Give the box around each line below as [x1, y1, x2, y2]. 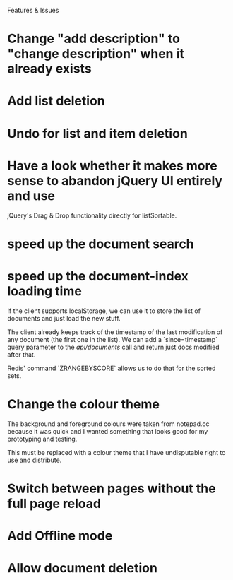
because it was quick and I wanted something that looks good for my [7, 427, 208, 435]
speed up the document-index [7, 268, 189, 284]
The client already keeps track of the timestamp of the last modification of [7, 328, 223, 336]
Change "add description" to [7, 31, 180, 47]
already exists [7, 61, 92, 77]
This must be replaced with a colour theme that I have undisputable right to [7, 448, 226, 456]
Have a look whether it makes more [7, 158, 217, 174]
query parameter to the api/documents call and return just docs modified [7, 343, 220, 351]
